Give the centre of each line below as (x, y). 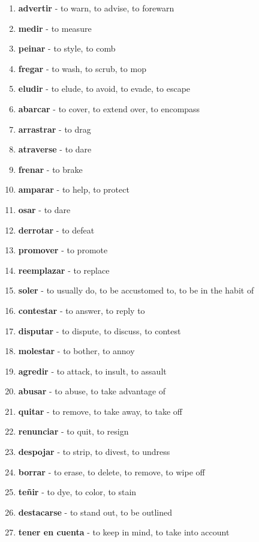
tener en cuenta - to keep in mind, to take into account (124, 532)
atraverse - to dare (55, 149)
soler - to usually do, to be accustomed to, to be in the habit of (136, 290)
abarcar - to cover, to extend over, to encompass (109, 108)
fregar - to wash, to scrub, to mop (82, 68)
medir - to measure (55, 28)
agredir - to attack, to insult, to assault (92, 371)
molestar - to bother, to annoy (76, 351)
